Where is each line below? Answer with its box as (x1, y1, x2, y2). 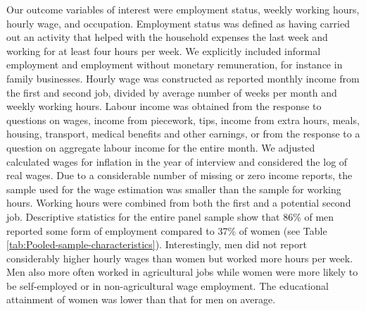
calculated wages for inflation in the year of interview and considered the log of (6, 154, 348, 169)
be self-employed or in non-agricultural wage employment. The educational (6, 278, 329, 293)
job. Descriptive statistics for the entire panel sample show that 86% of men (6, 209, 334, 224)
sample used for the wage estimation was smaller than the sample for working (6, 181, 341, 196)
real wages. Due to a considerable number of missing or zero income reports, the (6, 168, 353, 183)
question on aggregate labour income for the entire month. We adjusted (6, 140, 315, 154)
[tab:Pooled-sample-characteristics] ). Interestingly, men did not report (6, 237, 307, 252)
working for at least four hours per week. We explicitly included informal (6, 43, 321, 58)
